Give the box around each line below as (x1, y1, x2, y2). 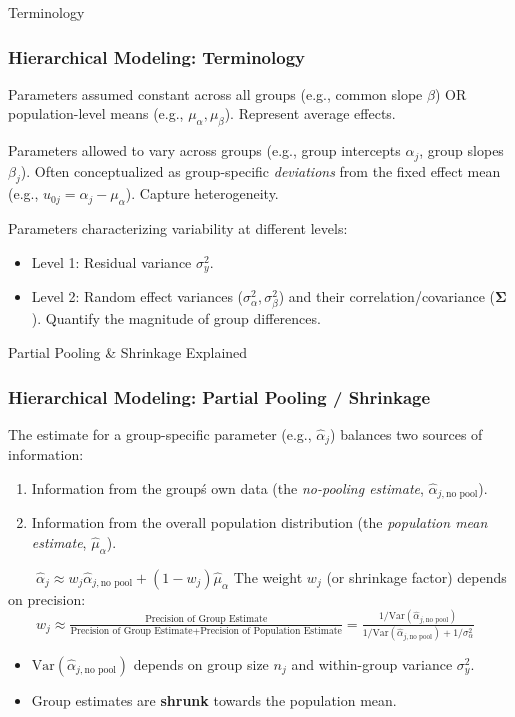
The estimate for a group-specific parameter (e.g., (8, 423, 312, 444)
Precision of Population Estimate (200, 625, 342, 636)
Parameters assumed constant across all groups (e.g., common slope (8, 83, 423, 104)
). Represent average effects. (224, 103, 396, 124)
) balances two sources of (330, 423, 483, 444)
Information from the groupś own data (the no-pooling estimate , (31, 477, 424, 498)
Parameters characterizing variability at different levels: (8, 218, 348, 239)
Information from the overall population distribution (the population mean (31, 512, 488, 533)
